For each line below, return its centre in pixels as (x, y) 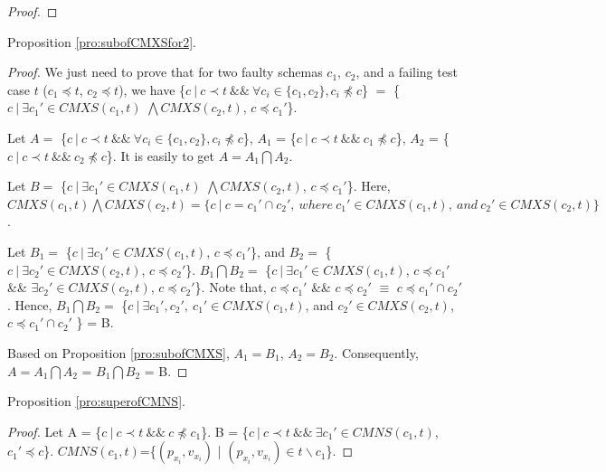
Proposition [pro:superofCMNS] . (96, 401)
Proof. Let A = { (55, 431)
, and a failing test (407, 72)
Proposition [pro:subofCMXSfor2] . (102, 41)
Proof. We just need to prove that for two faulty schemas (165, 72)
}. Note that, (231, 287)
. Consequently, (376, 352)
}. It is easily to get (160, 155)
